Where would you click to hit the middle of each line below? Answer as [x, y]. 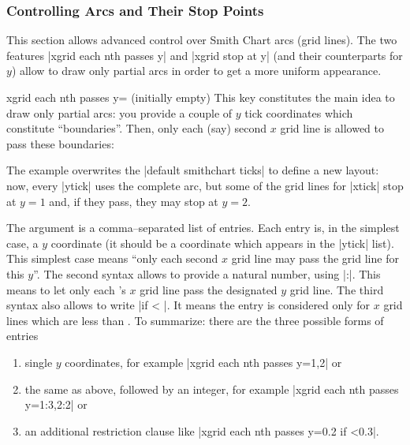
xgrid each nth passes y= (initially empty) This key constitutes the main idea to [201, 97]
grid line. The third [337, 289]
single [39, 362]
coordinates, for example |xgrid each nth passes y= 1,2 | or [203, 362]
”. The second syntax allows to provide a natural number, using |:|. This [207, 273]
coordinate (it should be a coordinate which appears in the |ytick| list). [222, 243]
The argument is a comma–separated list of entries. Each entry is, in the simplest [203, 228]
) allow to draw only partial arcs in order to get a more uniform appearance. [196, 71]
